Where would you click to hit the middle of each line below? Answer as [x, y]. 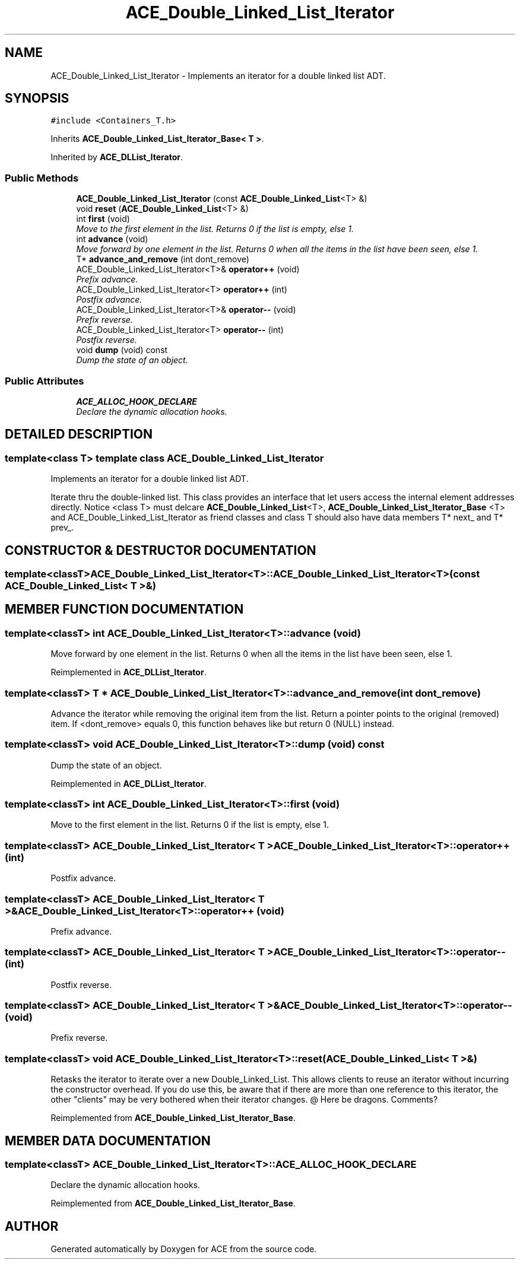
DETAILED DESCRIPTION [79, 434]
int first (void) [103, 219]
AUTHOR [32, 1226]
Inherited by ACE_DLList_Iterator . [117, 157]
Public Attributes [45, 381]
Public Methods [42, 178]
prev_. [62, 528]
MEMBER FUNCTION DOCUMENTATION [124, 609]
